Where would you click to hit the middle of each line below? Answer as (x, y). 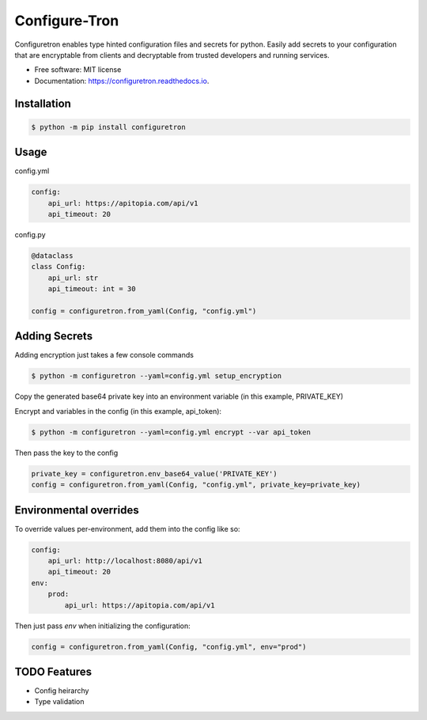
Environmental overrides (77, 510)
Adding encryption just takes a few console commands (104, 355)
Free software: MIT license (78, 70)
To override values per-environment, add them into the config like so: (127, 529)
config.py (30, 234)
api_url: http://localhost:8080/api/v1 (125, 561)
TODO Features (53, 671)
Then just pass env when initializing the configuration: (103, 626)
